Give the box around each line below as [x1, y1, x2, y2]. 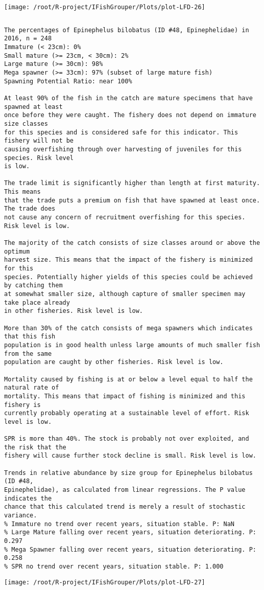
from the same [4, 350, 52, 357]
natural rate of [4, 384, 59, 392]
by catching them [4, 282, 63, 289]
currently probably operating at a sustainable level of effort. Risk [4, 410, 249, 417]
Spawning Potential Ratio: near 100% [4, 77, 132, 85]
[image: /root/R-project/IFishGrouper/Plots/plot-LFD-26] [4, 4, 205, 11]
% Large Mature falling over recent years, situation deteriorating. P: [4, 529, 256, 536]
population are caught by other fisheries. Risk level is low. [4, 358, 224, 366]
